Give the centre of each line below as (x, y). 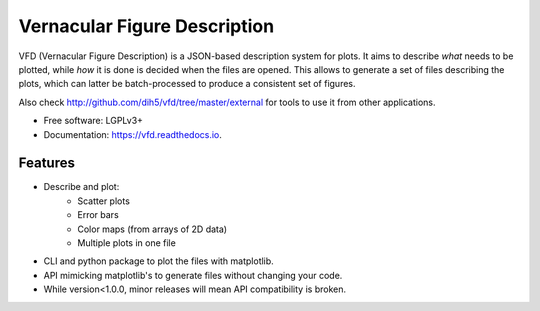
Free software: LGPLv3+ (93, 121)
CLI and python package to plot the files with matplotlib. (158, 261)
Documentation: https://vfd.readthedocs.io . (132, 134)
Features (46, 163)
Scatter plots (103, 201)
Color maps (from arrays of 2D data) (152, 229)
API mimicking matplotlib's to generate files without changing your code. (193, 275)
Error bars (98, 215)
